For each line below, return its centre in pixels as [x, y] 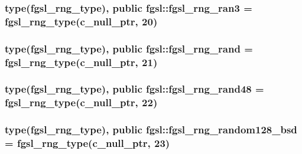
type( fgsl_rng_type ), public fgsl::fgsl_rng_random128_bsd [151, 130]
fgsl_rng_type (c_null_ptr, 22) [81, 102]
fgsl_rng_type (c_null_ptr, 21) [81, 62]
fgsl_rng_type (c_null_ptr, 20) [81, 21]
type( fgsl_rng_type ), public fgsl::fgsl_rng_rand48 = [134, 89]
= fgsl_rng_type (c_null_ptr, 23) [87, 143]
